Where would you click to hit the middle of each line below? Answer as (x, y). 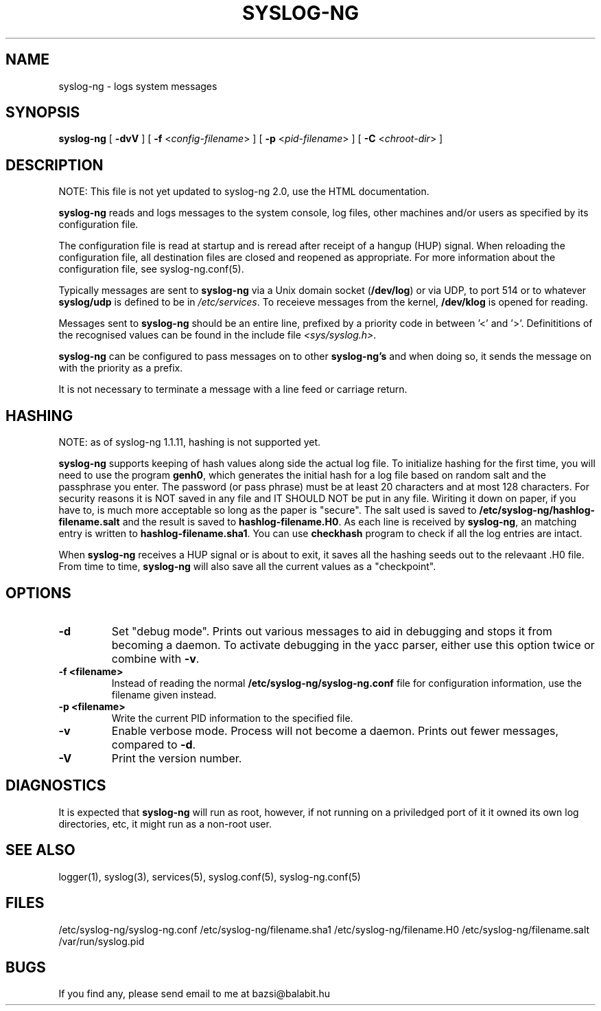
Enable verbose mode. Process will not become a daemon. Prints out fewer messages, (335, 730)
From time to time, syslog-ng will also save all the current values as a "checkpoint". (247, 567)
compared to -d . (154, 744)
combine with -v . (155, 658)
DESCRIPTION (55, 165)
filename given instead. (164, 694)
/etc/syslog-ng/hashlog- (537, 510)
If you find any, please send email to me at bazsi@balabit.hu (195, 994)
